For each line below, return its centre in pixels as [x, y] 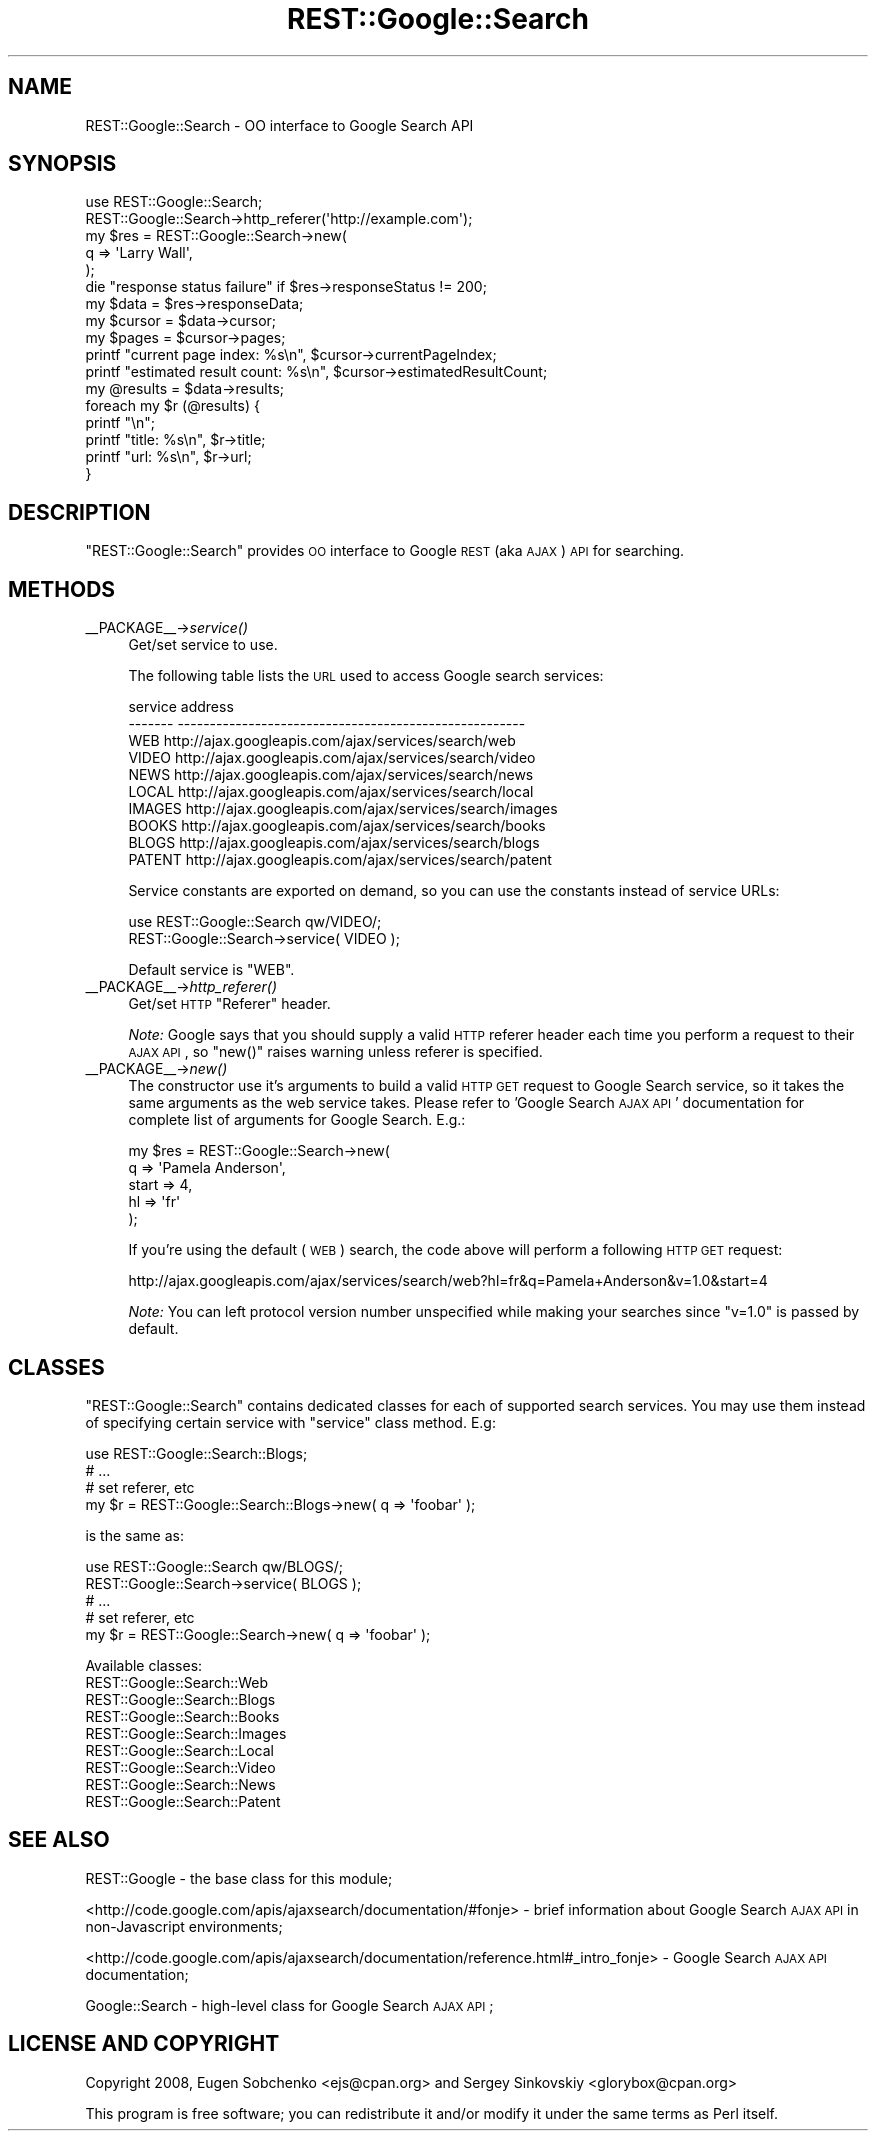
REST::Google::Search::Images [186, 1733]
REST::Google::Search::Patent [183, 1801]
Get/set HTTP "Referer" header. [229, 1004]
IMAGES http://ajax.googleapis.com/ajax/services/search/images [343, 809]
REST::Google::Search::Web [177, 1682]
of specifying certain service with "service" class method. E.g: [290, 1422]
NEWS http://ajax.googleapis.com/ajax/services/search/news [331, 775]
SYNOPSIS [62, 164]
